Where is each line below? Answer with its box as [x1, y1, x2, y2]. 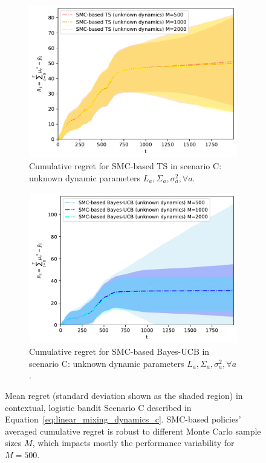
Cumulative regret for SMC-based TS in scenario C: [29, 160, 222, 172]
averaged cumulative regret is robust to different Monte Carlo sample [5, 424, 261, 437]
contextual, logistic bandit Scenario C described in [5, 401, 192, 413]
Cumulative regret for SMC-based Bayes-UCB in [29, 345, 210, 358]
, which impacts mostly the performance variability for [32, 436, 235, 449]
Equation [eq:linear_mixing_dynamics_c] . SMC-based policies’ [5, 413, 241, 426]
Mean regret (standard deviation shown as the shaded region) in [5, 389, 243, 401]
